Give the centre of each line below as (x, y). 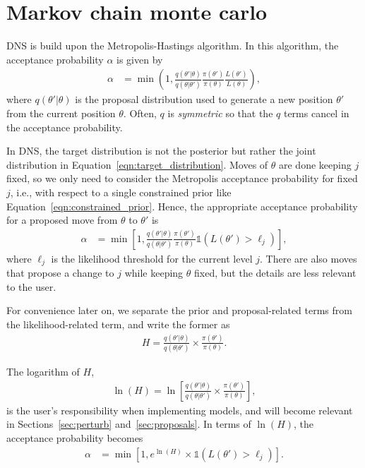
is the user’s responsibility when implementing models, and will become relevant (180, 410)
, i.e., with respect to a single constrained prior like (121, 192)
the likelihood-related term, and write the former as (118, 324)
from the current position (61, 113)
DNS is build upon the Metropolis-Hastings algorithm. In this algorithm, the (173, 46)
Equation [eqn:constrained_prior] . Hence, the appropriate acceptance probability (182, 206)
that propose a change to (60, 273)
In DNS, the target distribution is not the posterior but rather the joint (161, 151)
